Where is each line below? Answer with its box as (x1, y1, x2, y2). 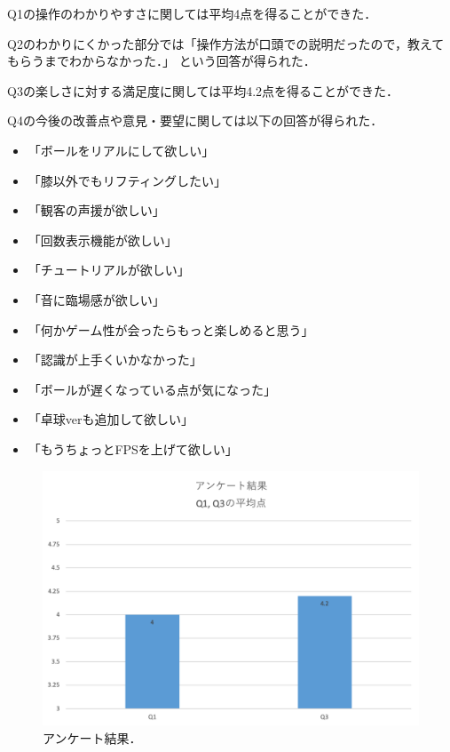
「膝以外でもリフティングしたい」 (28, 171, 226, 189)
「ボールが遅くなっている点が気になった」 (28, 380, 277, 398)
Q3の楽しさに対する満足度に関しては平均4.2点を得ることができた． (7, 81, 399, 100)
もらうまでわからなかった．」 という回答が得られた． (7, 52, 316, 70)
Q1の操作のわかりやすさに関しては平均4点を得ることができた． (7, 4, 377, 22)
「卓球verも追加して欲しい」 (28, 410, 194, 428)
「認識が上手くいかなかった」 (28, 350, 202, 369)
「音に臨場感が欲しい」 (28, 290, 165, 308)
